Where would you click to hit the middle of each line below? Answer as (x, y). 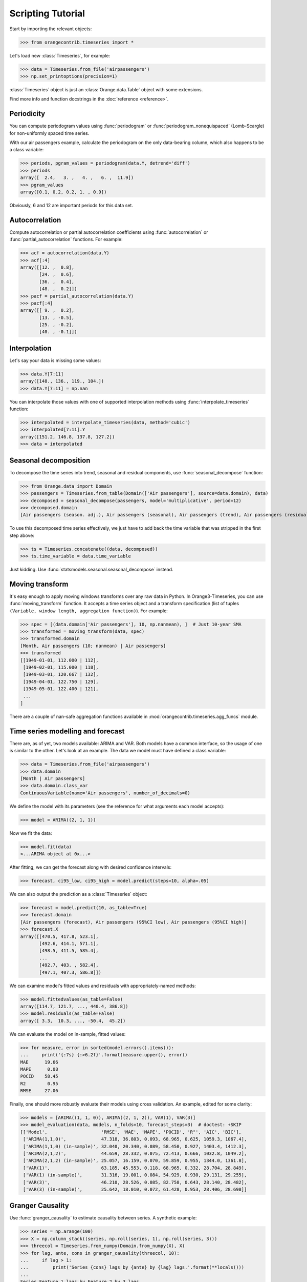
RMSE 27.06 (39, 1091)
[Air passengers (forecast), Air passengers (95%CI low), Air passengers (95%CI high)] (134, 922)
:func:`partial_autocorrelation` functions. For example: (66, 239)
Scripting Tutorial (47, 13)
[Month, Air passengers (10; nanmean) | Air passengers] (93, 646)
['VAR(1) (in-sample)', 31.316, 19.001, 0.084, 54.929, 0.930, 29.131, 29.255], (135, 1175)
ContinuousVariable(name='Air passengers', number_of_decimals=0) (105, 793)
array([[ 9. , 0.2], (47, 311)
